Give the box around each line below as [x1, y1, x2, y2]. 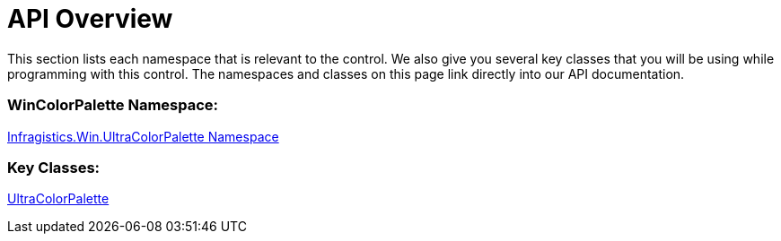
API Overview [7, 4, 173, 34]
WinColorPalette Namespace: [7, 96, 219, 115]
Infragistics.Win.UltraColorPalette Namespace [7, 128, 279, 144]
